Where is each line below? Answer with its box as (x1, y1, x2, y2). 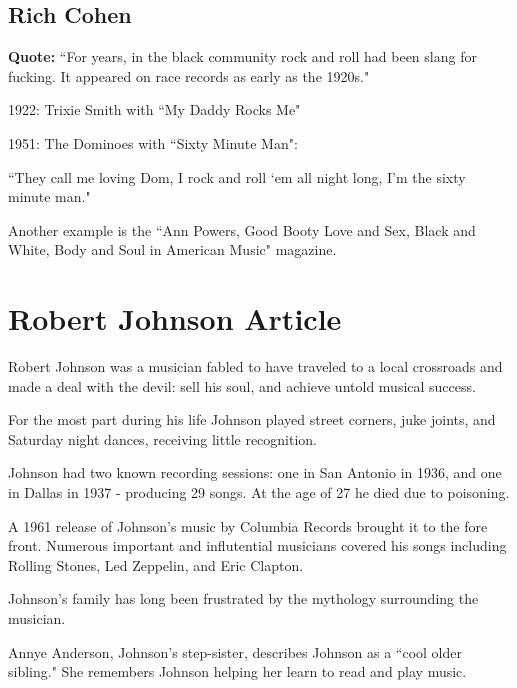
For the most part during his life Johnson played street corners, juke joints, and (8, 409, 496, 430)
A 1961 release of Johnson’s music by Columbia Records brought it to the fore (8, 515, 488, 536)
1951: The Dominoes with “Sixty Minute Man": (8, 132, 298, 153)
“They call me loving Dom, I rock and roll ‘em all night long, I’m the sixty (8, 166, 466, 187)
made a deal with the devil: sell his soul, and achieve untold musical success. (8, 375, 476, 396)
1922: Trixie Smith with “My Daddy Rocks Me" (8, 99, 301, 120)
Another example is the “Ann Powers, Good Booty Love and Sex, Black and (8, 219, 476, 240)
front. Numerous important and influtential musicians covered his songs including (8, 535, 507, 556)
